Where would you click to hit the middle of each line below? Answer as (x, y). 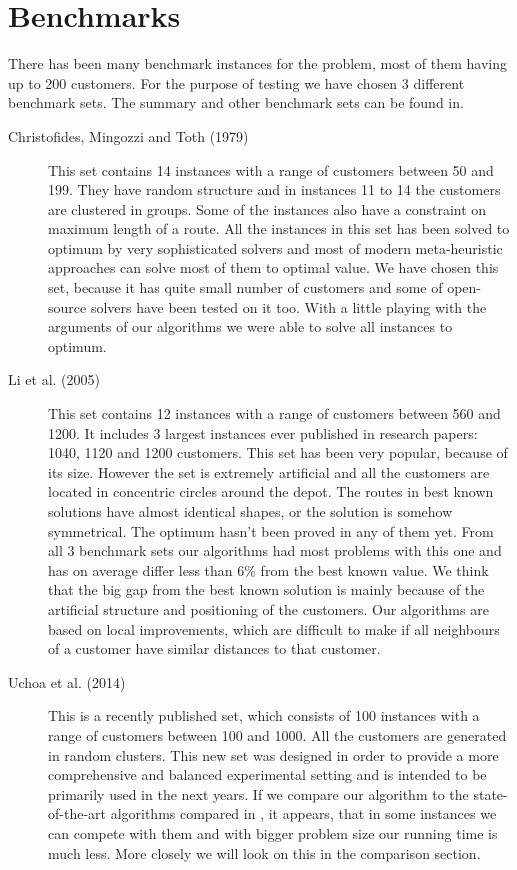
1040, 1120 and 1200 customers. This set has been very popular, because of (278, 452)
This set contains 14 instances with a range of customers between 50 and (271, 169)
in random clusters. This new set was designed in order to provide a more (273, 754)
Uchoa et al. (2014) (67, 681)
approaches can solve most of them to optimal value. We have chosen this (273, 267)
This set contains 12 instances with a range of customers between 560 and (274, 413)
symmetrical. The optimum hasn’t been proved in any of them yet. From (271, 530)
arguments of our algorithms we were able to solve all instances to (250, 326)
